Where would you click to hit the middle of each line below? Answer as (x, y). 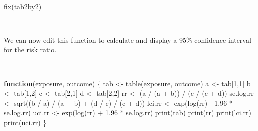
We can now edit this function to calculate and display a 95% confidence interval (128, 40)
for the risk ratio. (30, 50)
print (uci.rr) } (25, 122)
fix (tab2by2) (23, 6)
